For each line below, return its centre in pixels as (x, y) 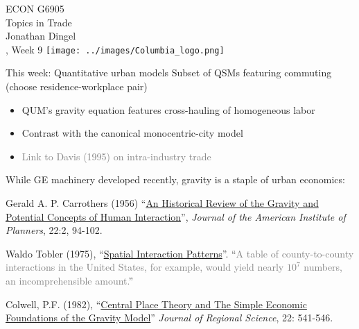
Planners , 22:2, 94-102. (54, 230)
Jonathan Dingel (41, 36)
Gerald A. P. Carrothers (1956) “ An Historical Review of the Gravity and (162, 203)
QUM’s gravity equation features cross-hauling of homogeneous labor (168, 109)
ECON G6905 (35, 8)
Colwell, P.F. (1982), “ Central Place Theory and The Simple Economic (156, 304)
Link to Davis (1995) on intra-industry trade (116, 156)
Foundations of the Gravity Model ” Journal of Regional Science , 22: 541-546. (169, 318)
